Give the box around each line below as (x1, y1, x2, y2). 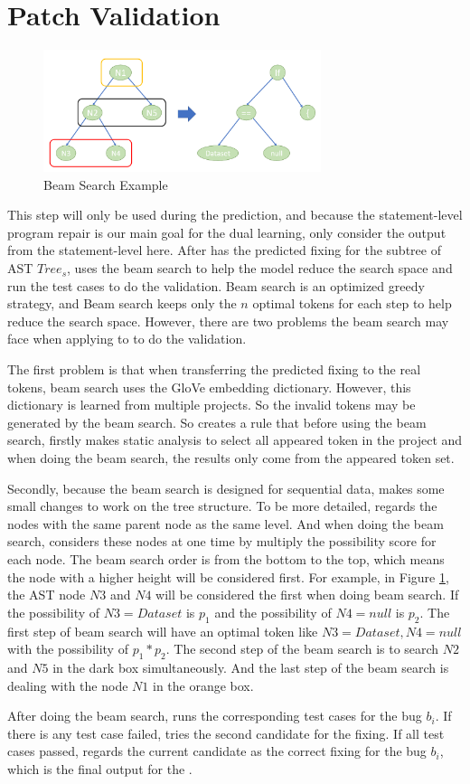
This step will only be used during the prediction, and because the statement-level (7, 205, 463, 224)
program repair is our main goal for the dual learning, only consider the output (7, 222, 446, 241)
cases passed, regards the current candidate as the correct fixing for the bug (7, 741, 427, 760)
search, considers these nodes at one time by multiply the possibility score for (7, 532, 437, 551)
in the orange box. (152, 675, 254, 694)
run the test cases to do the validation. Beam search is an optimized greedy (7, 276, 425, 295)
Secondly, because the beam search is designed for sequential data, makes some (7, 478, 445, 497)
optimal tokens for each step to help (252, 294, 452, 313)
